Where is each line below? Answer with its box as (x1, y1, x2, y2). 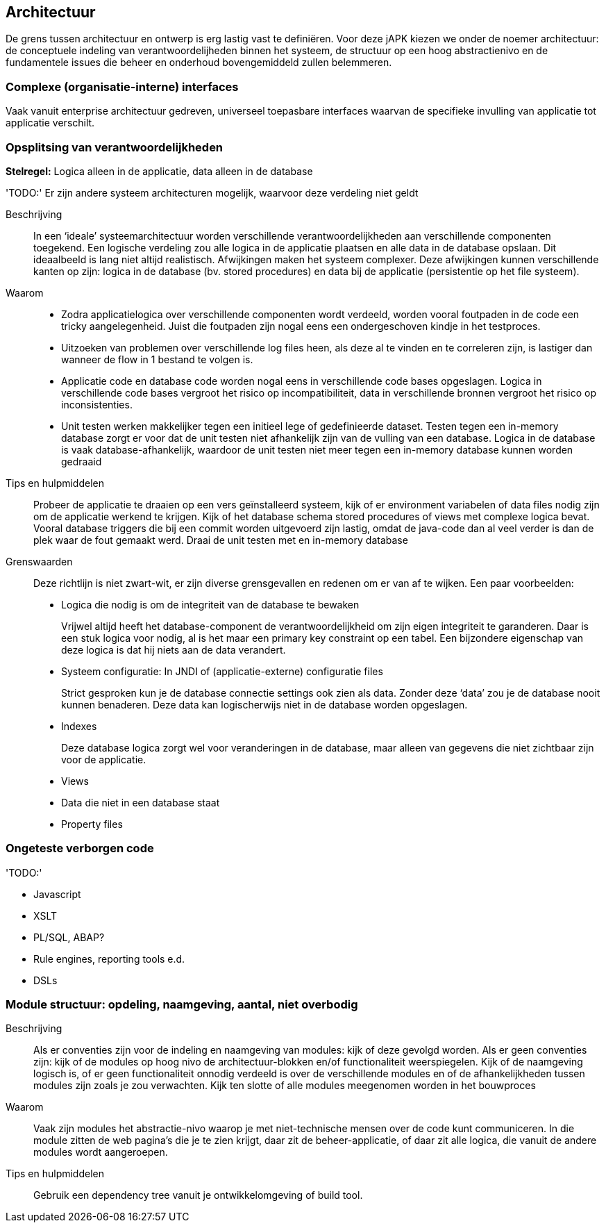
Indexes (61, 720, 97, 732)
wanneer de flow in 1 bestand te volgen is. (61, 353, 253, 365)
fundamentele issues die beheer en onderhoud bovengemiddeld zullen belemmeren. (6, 56, 392, 69)
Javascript (33, 888, 81, 900)
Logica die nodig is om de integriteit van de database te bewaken (61, 598, 360, 611)
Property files (61, 818, 123, 830)
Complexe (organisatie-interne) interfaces (6, 79, 239, 94)
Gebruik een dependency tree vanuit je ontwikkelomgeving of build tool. (33, 1189, 363, 1202)
